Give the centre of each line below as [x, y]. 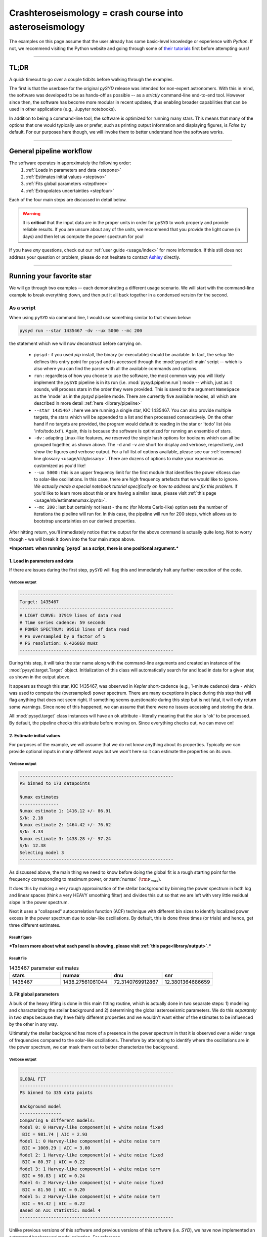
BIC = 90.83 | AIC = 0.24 [54, 1176]
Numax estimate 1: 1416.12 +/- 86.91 [65, 811]
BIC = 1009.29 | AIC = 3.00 [56, 1148]
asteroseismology [47, 27]
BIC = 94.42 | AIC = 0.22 [54, 1203]
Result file [18, 958]
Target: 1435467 [39, 602]
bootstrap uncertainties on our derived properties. [85, 521]
